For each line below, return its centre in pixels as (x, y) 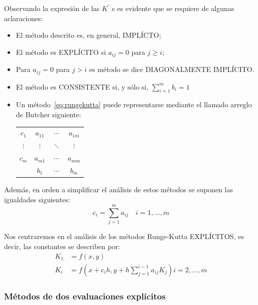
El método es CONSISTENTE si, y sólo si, (82, 86)
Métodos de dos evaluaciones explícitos (85, 296)
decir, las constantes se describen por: (62, 246)
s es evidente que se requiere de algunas (173, 8)
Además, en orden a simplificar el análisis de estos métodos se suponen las (119, 189)
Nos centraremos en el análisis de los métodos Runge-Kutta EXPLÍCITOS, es (124, 236)
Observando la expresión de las (52, 8)
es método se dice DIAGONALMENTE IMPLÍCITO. (172, 69)
